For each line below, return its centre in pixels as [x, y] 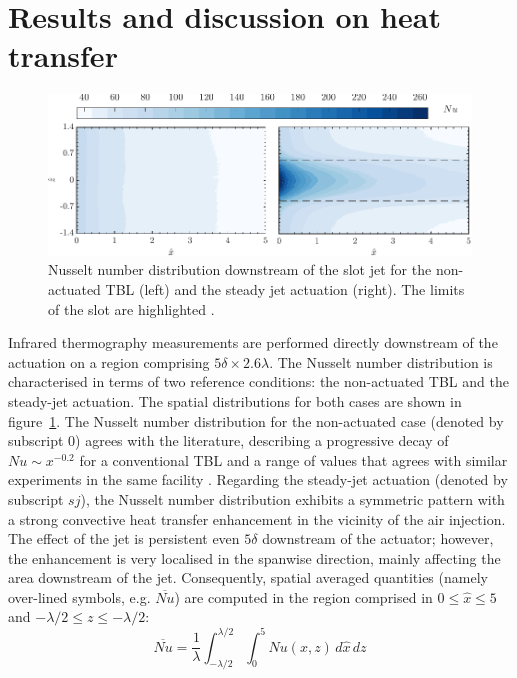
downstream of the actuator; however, [378, 538]
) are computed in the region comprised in [303, 596]
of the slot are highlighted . [131, 308]
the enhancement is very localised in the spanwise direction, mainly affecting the [254, 557]
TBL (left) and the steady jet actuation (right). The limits [285, 288]
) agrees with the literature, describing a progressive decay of [262, 440]
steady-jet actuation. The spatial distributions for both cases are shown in [235, 400]
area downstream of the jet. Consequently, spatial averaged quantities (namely [248, 577]
